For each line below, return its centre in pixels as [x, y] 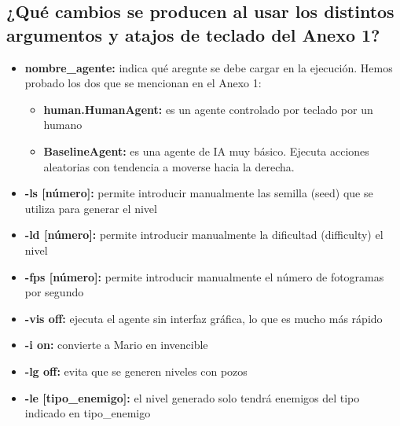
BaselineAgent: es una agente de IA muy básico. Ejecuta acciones [206, 151]
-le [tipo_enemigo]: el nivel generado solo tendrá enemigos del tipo [192, 397]
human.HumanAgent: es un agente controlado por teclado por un [208, 109]
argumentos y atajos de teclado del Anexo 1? [193, 34]
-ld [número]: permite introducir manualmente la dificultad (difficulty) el [204, 235]
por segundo [54, 292]
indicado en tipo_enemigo [88, 413]
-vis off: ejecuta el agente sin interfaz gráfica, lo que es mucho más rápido [204, 318]
